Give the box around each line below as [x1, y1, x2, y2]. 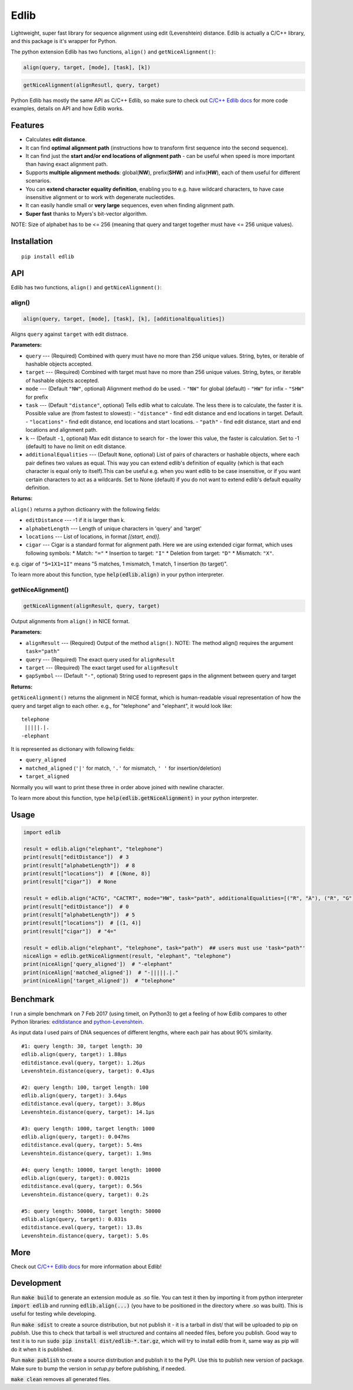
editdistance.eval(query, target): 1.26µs [21, 1059, 146, 1066]
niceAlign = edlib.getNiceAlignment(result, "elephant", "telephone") [23, 952, 232, 959]
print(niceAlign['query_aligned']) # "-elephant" [23, 961, 173, 968]
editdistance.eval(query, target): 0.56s [21, 1183, 142, 1190]
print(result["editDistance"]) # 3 [23, 854, 129, 861]
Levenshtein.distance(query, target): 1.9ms [21, 1150, 152, 1157]
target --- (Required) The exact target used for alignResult [25, 664, 179, 671]
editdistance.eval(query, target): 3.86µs [21, 1100, 146, 1107]
